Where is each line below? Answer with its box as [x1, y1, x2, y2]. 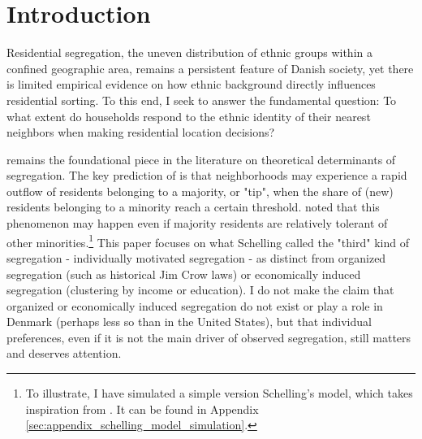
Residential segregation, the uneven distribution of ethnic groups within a [6, 44, 372, 61]
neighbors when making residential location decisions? [6, 124, 275, 141]
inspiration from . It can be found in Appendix [25, 400, 259, 417]
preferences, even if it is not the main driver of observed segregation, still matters [6, 328, 411, 346]
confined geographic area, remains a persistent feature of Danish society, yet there [6, 59, 414, 76]
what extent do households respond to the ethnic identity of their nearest [6, 107, 371, 124]
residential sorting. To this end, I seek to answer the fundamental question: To [6, 91, 397, 108]
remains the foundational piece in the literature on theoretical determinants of [6, 150, 396, 167]
